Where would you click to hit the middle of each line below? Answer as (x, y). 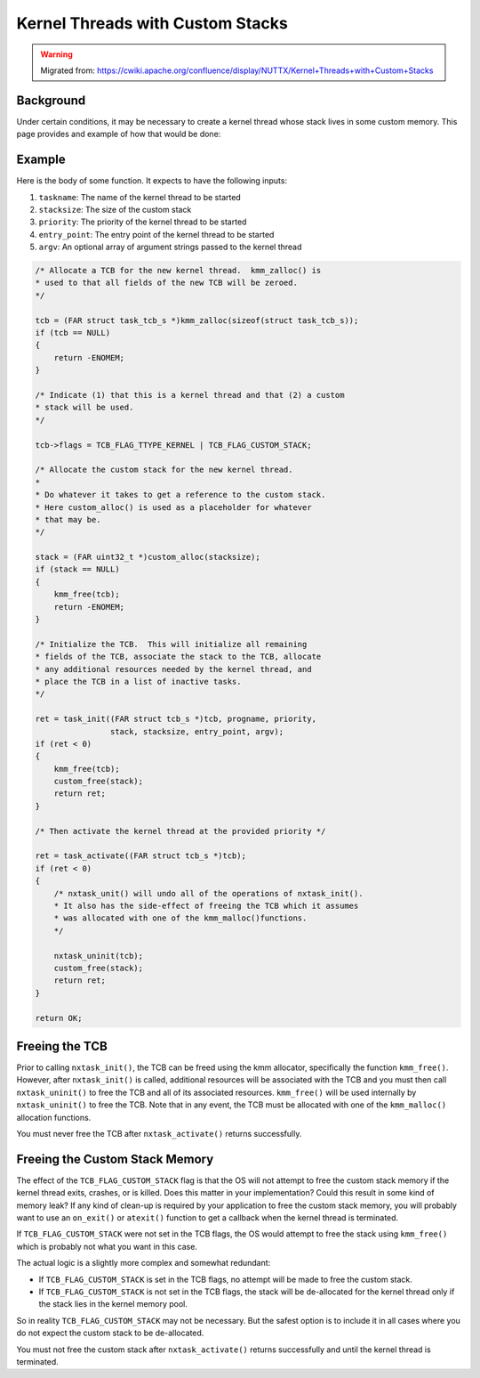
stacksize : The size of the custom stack (115, 209)
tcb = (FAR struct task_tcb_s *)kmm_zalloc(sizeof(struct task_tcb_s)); (197, 320)
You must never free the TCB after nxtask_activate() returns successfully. (159, 1133)
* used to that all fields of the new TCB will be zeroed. (166, 283)
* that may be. (68, 519)
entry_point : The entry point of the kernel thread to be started (156, 234)
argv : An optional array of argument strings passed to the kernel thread (170, 247)
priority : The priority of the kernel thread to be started (143, 222)
